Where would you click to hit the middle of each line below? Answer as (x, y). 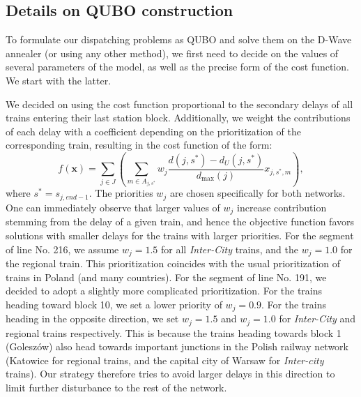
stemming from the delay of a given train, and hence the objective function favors (180, 222)
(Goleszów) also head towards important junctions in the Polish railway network (177, 346)
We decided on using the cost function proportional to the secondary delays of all (179, 104)
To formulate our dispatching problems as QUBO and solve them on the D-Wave (179, 39)
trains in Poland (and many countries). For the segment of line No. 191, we (166, 277)
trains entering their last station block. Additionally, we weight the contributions (178, 118)
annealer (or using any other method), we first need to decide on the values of (172, 53)
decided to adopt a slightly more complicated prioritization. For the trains (164, 291)
